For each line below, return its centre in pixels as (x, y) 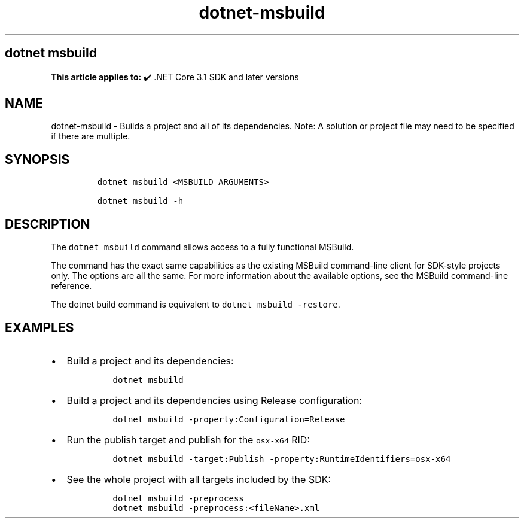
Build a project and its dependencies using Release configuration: (214, 400)
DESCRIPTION (48, 224)
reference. (71, 286)
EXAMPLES (39, 327)
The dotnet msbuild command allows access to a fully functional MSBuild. (202, 247)
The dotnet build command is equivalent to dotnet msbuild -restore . (196, 305)
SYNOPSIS (37, 159)
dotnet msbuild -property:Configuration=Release (229, 419)
